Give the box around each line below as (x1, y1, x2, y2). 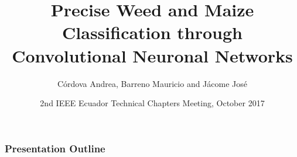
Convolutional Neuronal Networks (12, 43, 293, 67)
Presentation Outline (5, 141, 105, 155)
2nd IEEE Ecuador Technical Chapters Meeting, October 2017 (40, 97, 265, 109)
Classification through (62, 20, 243, 44)
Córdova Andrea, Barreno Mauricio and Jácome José (57, 77, 247, 89)
